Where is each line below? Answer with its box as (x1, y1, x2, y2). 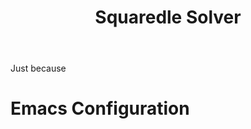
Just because (10, 62, 67, 75)
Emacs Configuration (10, 97, 190, 120)
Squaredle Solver (94, 6, 242, 29)
